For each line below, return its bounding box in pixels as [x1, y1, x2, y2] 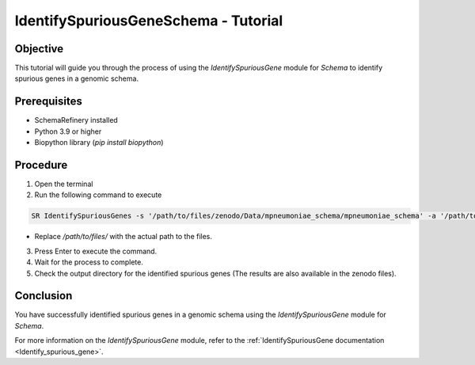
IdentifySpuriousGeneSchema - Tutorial [14, 12, 283, 29]
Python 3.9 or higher [34, 127, 102, 136]
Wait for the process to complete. [34, 257, 144, 267]
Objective [14, 42, 64, 55]
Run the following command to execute [34, 190, 162, 200]
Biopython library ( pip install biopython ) [34, 138, 164, 147]
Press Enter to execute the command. [34, 246, 158, 256]
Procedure [14, 158, 68, 172]
